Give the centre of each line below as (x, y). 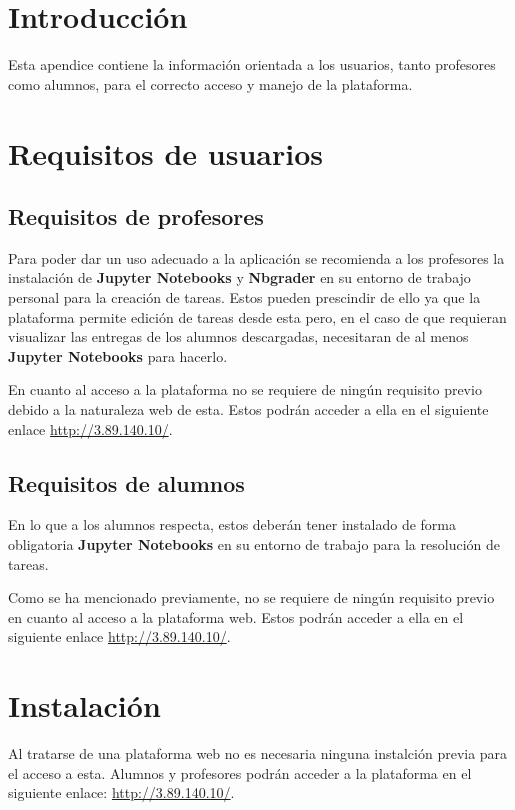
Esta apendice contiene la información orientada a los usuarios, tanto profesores (252, 64)
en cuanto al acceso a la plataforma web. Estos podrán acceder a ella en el (236, 616)
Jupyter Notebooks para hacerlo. (118, 355)
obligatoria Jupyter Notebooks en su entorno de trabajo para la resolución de (254, 544)
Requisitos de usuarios (165, 152)
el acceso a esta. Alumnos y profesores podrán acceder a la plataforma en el (240, 772)
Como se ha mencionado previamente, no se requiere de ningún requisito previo (251, 597)
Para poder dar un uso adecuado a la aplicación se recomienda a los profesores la (256, 257)
